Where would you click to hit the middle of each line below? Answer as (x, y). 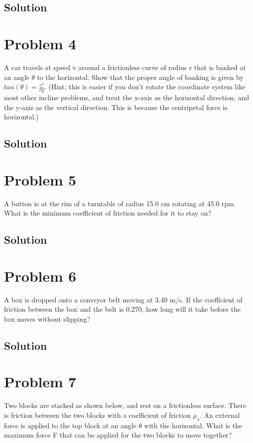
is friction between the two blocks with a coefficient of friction (97, 415)
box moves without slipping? (47, 318)
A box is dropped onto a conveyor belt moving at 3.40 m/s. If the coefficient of (123, 299)
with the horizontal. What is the (193, 425)
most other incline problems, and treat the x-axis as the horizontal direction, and (127, 97)
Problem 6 (40, 276)
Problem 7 (40, 382)
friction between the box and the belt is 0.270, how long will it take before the (122, 309)
